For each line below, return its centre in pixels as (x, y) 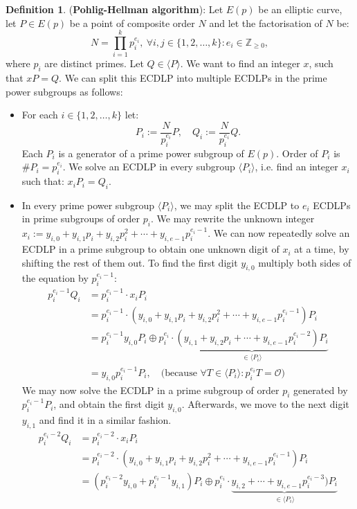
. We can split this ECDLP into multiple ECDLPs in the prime (193, 78)
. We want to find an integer (240, 63)
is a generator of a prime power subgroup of (151, 153)
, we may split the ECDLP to (237, 205)
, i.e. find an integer (296, 167)
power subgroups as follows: (64, 91)
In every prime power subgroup (88, 205)
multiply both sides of (305, 262)
